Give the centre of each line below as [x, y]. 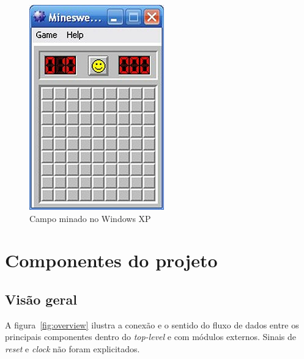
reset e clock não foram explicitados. [72, 348]
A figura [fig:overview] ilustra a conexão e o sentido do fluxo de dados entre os [152, 324]
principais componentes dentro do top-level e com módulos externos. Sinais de [151, 337]
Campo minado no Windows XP [90, 218]
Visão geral [41, 299]
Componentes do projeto [111, 260]
